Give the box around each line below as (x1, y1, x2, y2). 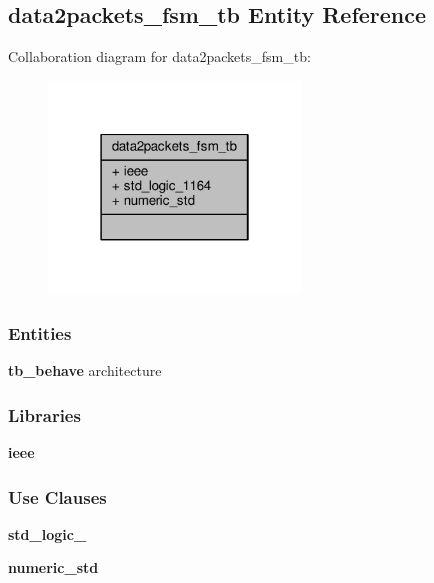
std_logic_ (8, 523, 87, 544)
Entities (8, 320, 72, 345)
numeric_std (8, 557, 99, 578)
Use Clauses (8, 484, 107, 509)
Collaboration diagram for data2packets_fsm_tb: (8, 46, 311, 67)
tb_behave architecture (8, 360, 162, 381)
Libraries (8, 402, 81, 427)
